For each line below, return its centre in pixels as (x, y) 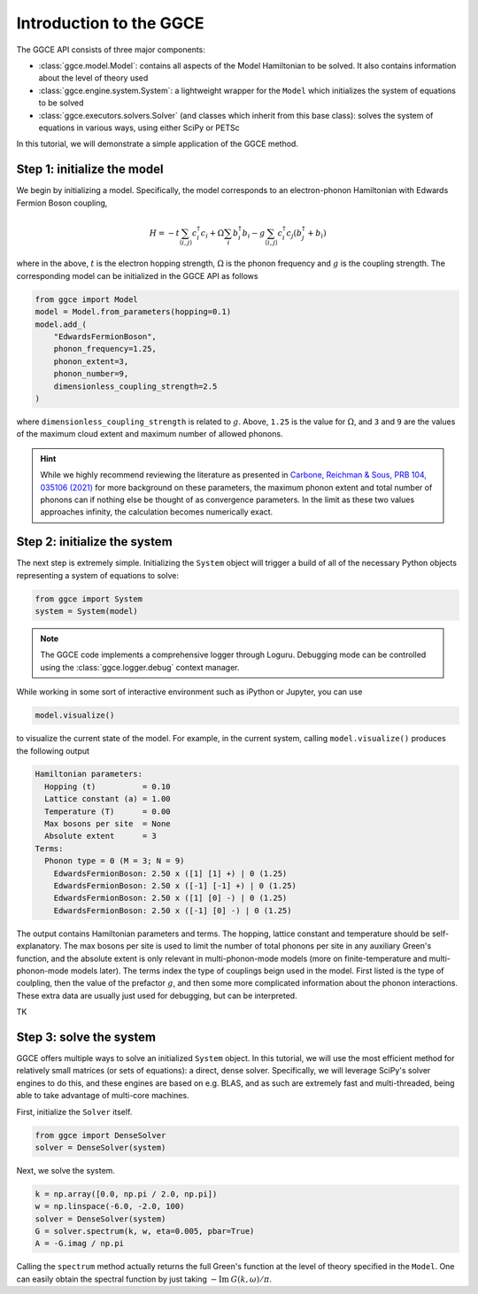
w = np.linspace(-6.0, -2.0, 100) (110, 1206)
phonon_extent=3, (91, 361)
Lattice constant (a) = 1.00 (108, 799)
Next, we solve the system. (66, 1170)
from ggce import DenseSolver (100, 1135)
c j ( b (294, 234)
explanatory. (39, 946)
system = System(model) (87, 611)
